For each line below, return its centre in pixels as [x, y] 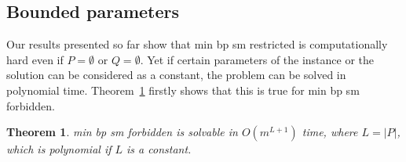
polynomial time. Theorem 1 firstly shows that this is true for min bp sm [183, 90]
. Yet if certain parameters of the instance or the [257, 59]
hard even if [35, 59]
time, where [330, 132]
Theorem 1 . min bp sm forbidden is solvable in [122, 132]
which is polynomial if [59, 149]
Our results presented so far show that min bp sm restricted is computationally [197, 44]
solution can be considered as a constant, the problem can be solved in [176, 75]
